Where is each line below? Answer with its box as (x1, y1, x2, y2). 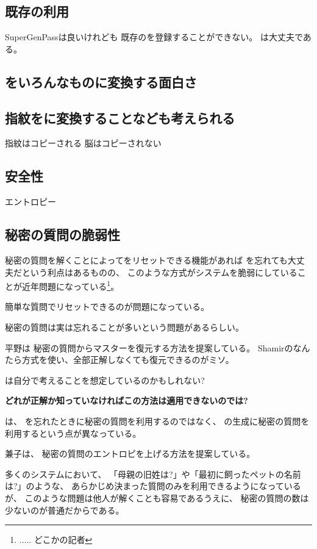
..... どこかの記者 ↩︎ (19, 533, 93, 546)
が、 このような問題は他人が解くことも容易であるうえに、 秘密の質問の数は (5, 491, 309, 504)
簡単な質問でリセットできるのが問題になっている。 (5, 300, 210, 313)
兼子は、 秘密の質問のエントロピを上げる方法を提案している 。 (5, 447, 255, 460)
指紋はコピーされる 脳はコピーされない (5, 137, 162, 149)
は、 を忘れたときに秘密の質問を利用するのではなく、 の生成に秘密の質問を (5, 414, 310, 427)
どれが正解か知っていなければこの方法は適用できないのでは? (5, 394, 248, 407)
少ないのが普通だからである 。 (5, 503, 124, 516)
